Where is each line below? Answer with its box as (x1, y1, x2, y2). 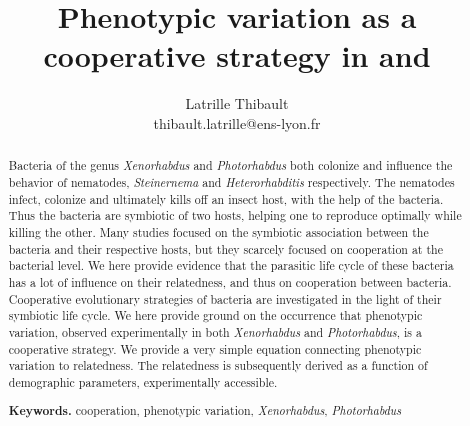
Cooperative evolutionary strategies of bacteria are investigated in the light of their (8, 290, 442, 307)
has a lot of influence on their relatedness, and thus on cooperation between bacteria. (8, 273, 452, 290)
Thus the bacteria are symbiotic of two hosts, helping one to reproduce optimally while (8, 207, 462, 224)
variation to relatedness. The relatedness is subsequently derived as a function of (8, 357, 428, 374)
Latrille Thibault (185, 93, 289, 114)
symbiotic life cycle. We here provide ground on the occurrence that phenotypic (8, 307, 423, 324)
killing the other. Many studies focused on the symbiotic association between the (8, 223, 429, 240)
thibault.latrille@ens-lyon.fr (153, 112, 321, 133)
